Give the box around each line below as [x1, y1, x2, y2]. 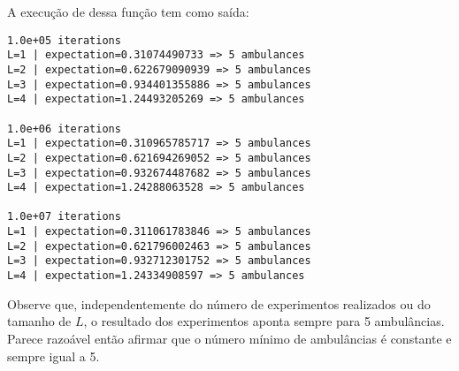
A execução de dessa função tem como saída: [7, 3, 249, 20]
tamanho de [7, 312, 72, 330]
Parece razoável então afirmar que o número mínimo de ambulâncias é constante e [7, 329, 452, 347]
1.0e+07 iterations [7, 210, 121, 223]
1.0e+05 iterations [7, 34, 121, 47]
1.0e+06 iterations [7, 122, 121, 135]
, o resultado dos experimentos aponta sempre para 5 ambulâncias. [83, 312, 445, 330]
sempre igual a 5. [7, 346, 100, 365]
